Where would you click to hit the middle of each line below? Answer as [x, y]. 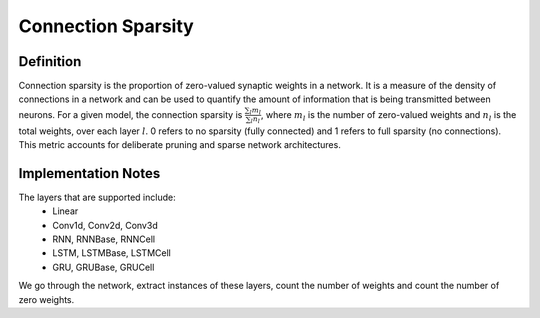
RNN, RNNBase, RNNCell [104, 239]
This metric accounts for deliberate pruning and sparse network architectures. [180, 145]
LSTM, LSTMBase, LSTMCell [112, 253]
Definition [50, 61]
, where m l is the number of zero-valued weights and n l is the [388, 115]
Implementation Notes [89, 173]
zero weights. [46, 299]
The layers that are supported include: [97, 197]
